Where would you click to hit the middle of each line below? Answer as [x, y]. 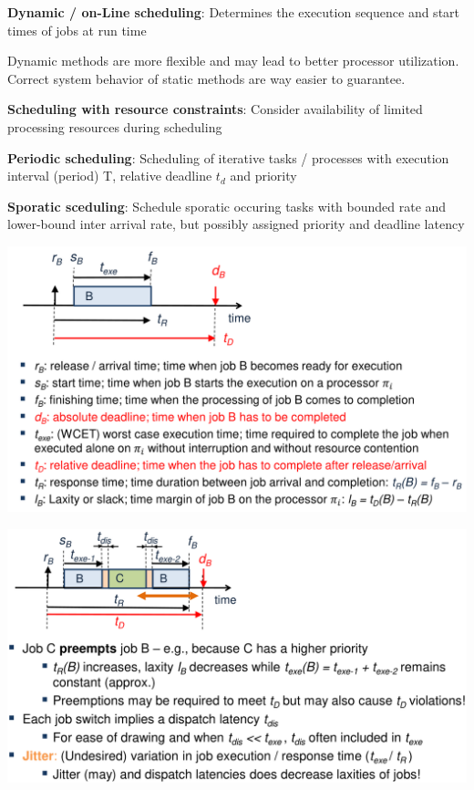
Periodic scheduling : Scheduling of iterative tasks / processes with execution [228, 157]
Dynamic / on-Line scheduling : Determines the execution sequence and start [234, 12]
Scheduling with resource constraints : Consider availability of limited [215, 109]
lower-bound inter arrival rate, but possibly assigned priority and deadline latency [236, 224]
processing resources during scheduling [115, 126]
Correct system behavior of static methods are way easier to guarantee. [206, 78]
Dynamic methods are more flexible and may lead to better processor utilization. [233, 61]
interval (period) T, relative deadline [110, 176]
